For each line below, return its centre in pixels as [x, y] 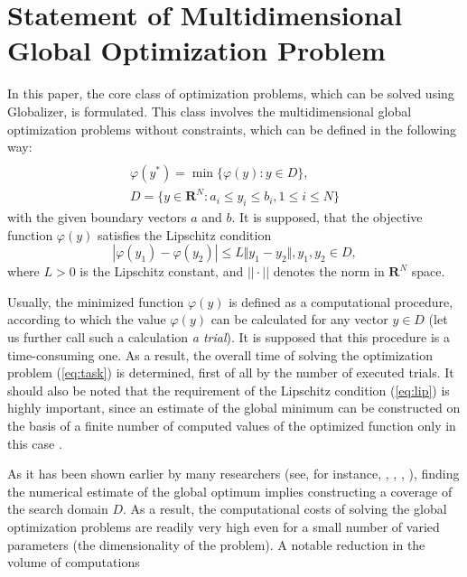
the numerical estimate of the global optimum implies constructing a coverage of [230, 491]
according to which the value [87, 319]
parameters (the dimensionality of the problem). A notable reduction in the [216, 544]
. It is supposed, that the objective [327, 217]
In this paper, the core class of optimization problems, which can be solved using [231, 93]
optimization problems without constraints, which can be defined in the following [232, 129]
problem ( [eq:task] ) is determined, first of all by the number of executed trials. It [231, 372]
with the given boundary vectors [97, 217]
